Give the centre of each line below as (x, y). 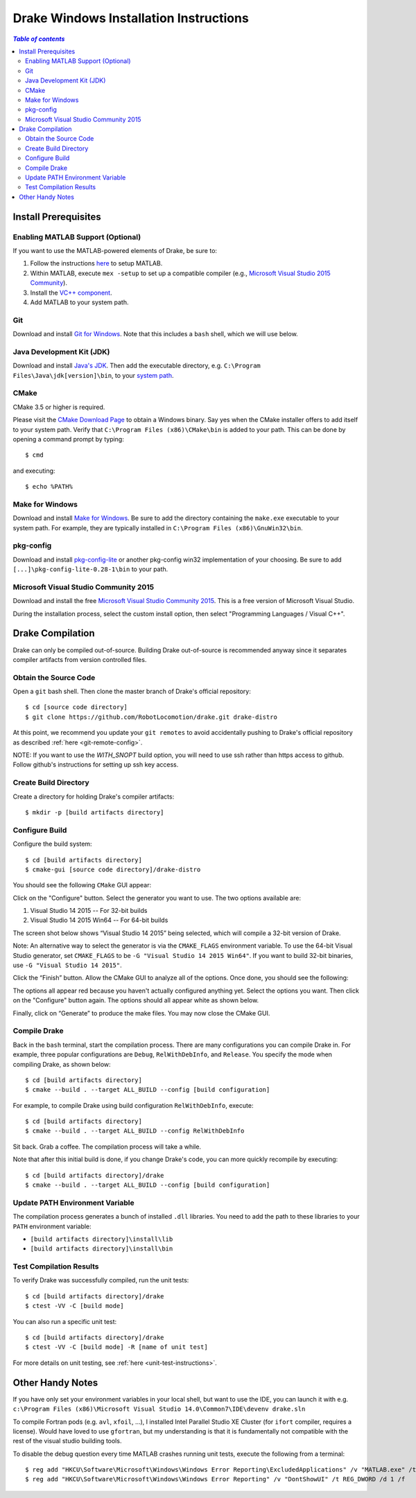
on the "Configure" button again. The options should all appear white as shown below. (136, 1000)
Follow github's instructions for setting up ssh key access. (96, 765)
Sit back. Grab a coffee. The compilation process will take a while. (107, 1147)
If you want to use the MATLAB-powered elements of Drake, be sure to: (115, 250)
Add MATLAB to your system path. (79, 302)
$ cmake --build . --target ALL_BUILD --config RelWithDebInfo (135, 1131)
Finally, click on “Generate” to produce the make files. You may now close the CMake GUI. (141, 1013)
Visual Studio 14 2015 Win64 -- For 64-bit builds (99, 920)
